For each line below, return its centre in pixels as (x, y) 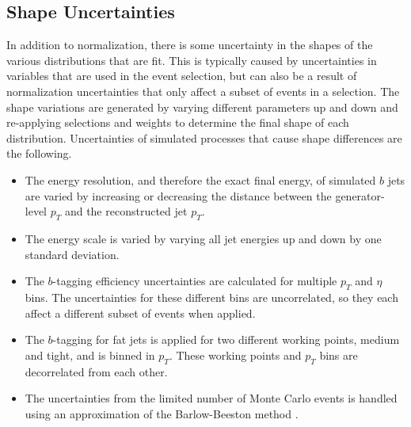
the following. (39, 153)
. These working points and (235, 355)
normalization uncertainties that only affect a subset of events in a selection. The (203, 91)
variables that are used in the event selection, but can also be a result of (182, 76)
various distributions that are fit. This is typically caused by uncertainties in (192, 60)
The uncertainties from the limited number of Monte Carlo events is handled (211, 398)
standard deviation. (72, 254)
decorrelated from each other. (96, 371)
